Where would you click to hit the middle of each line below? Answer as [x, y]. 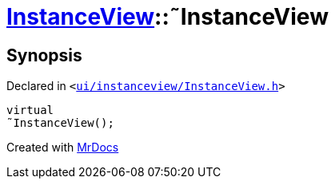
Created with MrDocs [63, 148]
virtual [30, 110]
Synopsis [44, 55]
